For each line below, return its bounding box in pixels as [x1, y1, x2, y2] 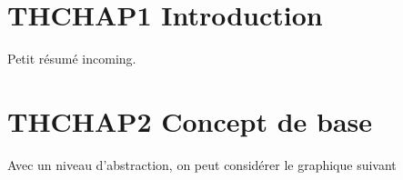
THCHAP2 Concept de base [7, 102, 373, 139]
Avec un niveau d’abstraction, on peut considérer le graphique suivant [7, 155, 397, 174]
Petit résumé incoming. [7, 49, 136, 68]
